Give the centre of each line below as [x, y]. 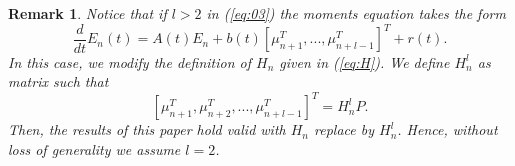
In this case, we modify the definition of [129, 61]
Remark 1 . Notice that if [87, 13]
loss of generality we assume [94, 148]
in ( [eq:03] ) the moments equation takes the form [356, 13]
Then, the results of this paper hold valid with [147, 129]
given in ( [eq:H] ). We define [364, 61]
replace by [344, 129]
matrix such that [58, 81]
